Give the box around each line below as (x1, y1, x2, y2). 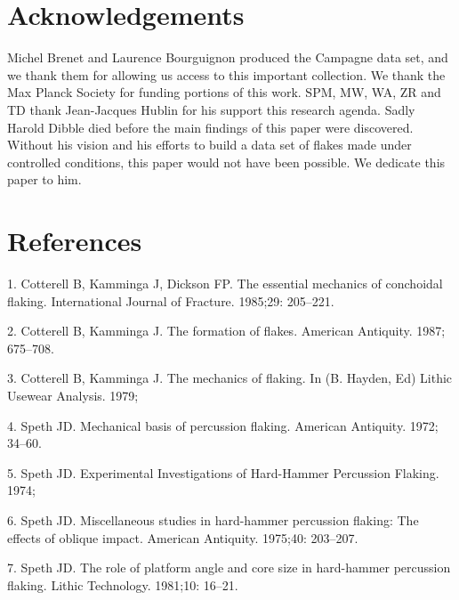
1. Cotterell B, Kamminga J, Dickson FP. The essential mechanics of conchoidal (7, 274, 443, 292)
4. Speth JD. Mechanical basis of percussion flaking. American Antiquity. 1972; (7, 416, 439, 434)
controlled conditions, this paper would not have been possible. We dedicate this (7, 152, 446, 171)
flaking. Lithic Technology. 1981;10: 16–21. (7, 575, 238, 594)
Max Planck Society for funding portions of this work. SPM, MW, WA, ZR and (7, 83, 441, 101)
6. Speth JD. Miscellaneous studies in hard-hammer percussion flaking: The (7, 510, 419, 529)
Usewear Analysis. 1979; (7, 385, 139, 404)
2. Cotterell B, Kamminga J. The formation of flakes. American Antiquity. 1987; (7, 321, 446, 340)
